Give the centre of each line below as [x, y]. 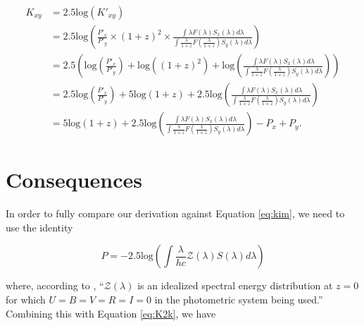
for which [26, 300]
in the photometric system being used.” [239, 300]
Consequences [74, 180]
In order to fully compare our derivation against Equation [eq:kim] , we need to [175, 213]
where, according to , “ [55, 285]
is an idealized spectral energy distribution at [235, 285]
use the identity [39, 227]
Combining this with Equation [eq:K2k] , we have [111, 313]
